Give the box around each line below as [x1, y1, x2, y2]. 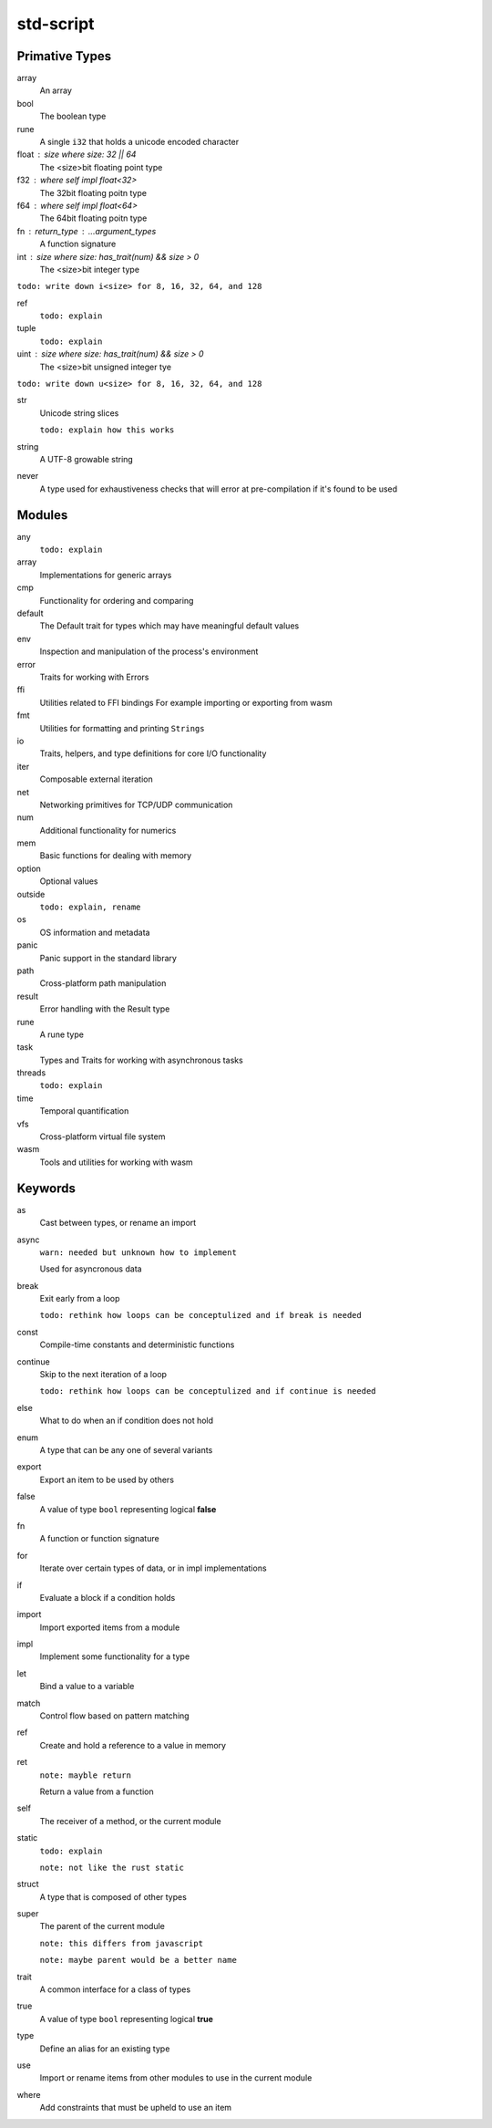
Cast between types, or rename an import [39, 1218, 197, 1229]
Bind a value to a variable [39, 1681, 135, 1692]
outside [16, 888, 46, 899]
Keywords [16, 1180, 77, 1196]
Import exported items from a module [39, 1622, 180, 1633]
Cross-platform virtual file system [39, 1131, 166, 1142]
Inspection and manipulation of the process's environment [39, 646, 259, 657]
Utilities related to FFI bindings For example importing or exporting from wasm [39, 697, 333, 708]
